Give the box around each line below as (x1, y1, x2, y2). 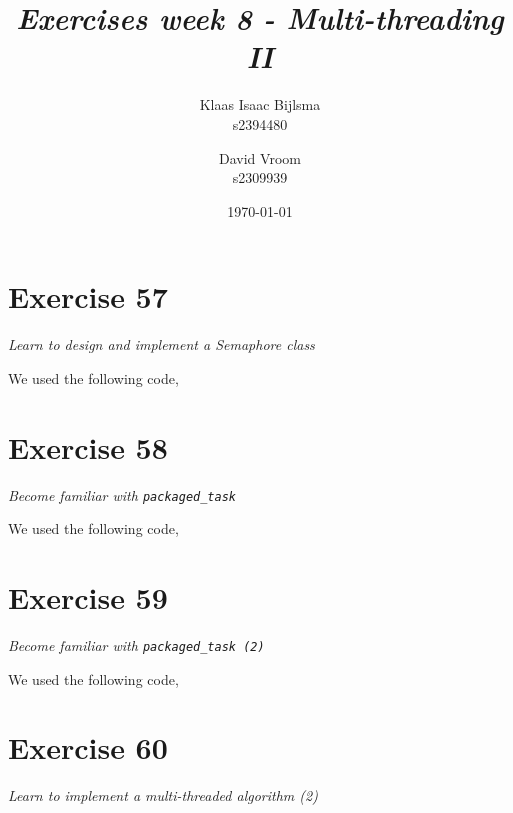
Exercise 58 (8, 426, 168, 467)
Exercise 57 (8, 276, 168, 317)
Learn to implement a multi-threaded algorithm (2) (8, 785, 318, 806)
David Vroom (219, 147, 301, 168)
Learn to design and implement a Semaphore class (8, 334, 315, 355)
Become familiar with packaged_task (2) (8, 634, 265, 655)
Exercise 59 (8, 576, 168, 617)
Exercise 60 (8, 727, 168, 768)
